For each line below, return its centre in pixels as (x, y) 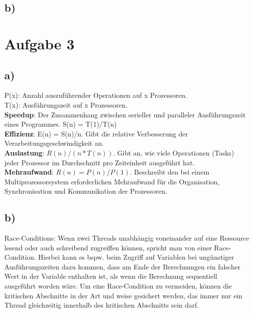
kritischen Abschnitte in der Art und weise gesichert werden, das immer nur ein (124, 295)
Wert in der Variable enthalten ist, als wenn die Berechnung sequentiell (111, 276)
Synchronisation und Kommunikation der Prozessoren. (86, 191)
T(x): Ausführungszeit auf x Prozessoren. (66, 104)
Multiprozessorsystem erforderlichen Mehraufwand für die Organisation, (112, 181)
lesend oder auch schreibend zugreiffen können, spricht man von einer (108, 247)
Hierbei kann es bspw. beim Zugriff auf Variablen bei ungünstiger (136, 257)
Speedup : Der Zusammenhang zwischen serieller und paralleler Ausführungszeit (125, 114)
